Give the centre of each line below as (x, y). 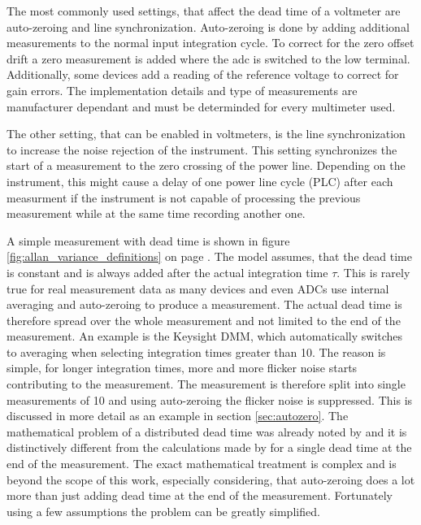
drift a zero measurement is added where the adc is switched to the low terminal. (208, 58)
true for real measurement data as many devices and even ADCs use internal (198, 288)
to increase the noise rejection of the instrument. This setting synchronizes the (202, 149)
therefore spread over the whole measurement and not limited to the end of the (204, 320)
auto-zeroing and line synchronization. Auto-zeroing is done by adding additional (208, 26)
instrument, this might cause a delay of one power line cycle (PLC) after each (200, 181)
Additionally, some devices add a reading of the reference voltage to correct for (203, 74)
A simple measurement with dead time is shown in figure (148, 240)
